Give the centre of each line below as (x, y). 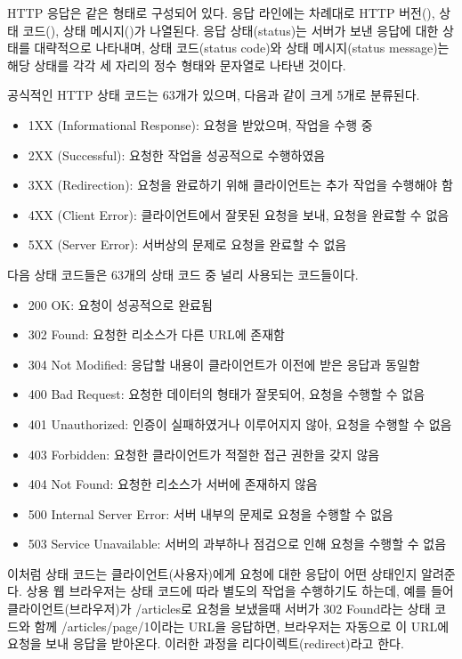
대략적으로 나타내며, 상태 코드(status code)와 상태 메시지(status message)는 (242, 48)
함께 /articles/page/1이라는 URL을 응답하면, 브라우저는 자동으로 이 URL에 (242, 626)
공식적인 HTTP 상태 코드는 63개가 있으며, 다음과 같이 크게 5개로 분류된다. (214, 95)
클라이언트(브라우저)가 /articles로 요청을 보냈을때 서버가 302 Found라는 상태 (219, 609)
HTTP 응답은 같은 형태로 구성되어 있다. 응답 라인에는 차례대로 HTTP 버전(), (221, 12)
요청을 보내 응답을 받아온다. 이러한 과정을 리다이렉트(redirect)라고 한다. (206, 643)
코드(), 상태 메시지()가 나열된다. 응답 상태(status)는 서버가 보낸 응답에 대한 (231, 30)
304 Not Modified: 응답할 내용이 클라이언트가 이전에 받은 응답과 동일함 (224, 364)
